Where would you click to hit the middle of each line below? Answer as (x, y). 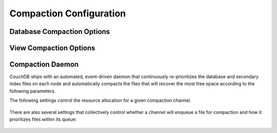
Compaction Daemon (44, 64)
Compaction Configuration (68, 13)
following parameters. (33, 91)
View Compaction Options (52, 48)
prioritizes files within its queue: (43, 119)
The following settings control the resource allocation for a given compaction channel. (101, 101)
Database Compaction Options (60, 32)
